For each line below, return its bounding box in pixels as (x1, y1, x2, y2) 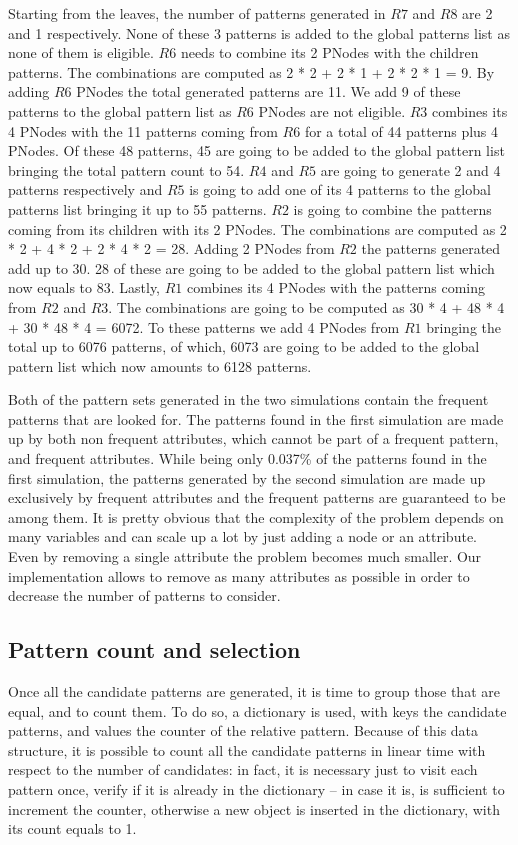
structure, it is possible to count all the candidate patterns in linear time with (8, 739, 486, 760)
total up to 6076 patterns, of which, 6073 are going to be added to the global (8, 336, 480, 357)
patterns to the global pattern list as (8, 100, 232, 121)
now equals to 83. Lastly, (8, 277, 161, 298)
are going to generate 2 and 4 (320, 159, 501, 180)
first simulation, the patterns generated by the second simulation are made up (8, 467, 486, 488)
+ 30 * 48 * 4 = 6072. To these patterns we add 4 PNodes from (8, 316, 400, 337)
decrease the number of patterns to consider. (8, 585, 281, 606)
